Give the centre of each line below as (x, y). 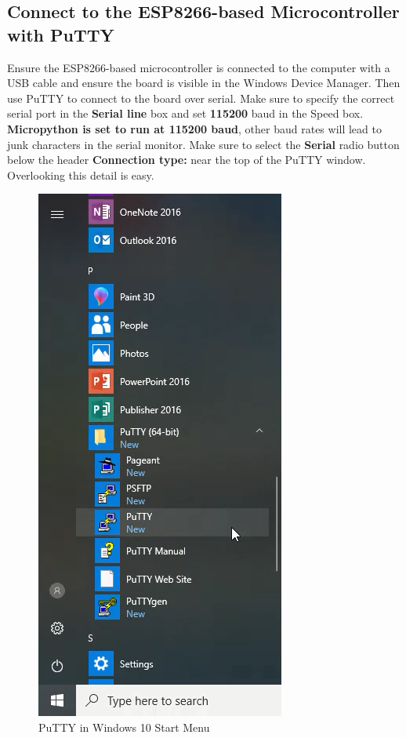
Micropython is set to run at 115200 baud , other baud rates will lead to (194, 128)
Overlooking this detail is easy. (81, 175)
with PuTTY (61, 34)
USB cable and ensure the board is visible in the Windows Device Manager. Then (204, 83)
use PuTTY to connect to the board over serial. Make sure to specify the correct (201, 98)
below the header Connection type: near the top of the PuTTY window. (187, 160)
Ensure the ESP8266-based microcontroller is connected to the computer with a (199, 67)
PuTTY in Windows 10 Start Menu (124, 727)
